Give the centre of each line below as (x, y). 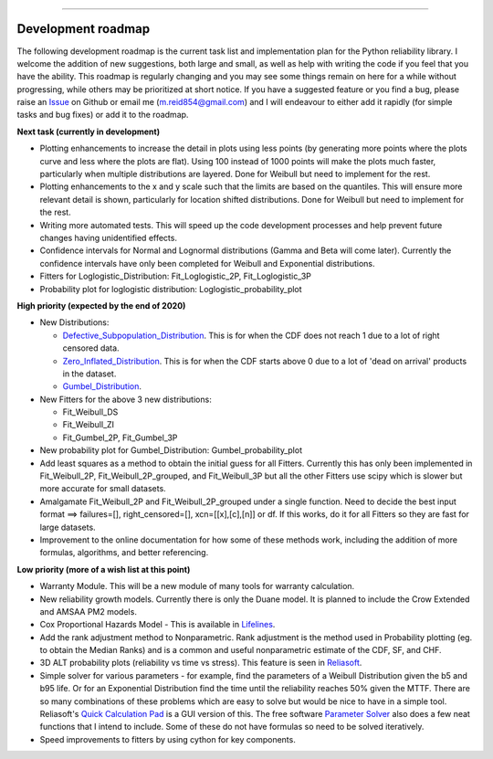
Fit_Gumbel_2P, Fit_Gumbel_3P (120, 437)
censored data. (91, 348)
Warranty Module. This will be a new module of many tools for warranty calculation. (197, 586)
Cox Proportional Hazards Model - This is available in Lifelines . (157, 625)
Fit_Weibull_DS (90, 412)
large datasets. (68, 527)
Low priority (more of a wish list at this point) (104, 569)
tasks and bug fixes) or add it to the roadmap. (103, 115)
